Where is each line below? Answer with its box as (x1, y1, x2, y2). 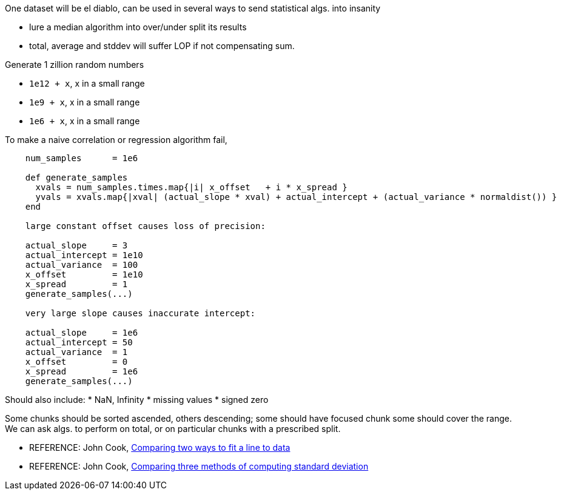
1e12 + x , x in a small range (29, 78, 145, 88)
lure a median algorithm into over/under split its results (29, 22, 247, 32)
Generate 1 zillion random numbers (5, 59, 144, 70)
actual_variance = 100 (25, 260, 138, 270)
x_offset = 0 (25, 357, 128, 367)
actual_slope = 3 (25, 241, 128, 250)
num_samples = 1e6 (25, 153, 138, 163)
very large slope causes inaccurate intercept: (25, 308, 256, 318)
